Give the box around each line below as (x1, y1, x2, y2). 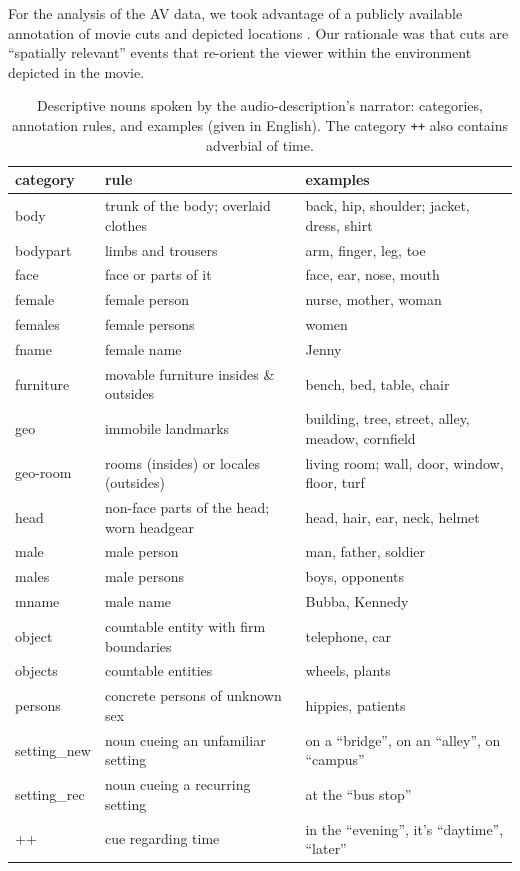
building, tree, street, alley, (305, 408, 470, 429)
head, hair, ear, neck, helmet (305, 506, 480, 527)
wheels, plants (305, 660, 391, 681)
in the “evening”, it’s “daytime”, (305, 818, 504, 839)
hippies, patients (305, 695, 406, 716)
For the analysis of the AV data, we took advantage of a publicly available (8, 3, 463, 23)
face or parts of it (104, 264, 212, 285)
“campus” (305, 749, 365, 770)
